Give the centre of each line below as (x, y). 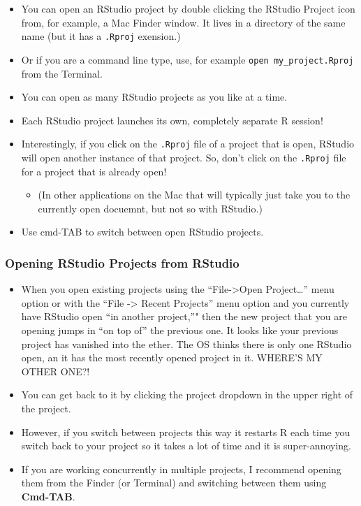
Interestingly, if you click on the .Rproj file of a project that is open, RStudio (188, 144)
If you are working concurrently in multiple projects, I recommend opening (181, 469)
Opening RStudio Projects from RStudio (122, 262)
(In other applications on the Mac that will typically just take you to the (194, 195)
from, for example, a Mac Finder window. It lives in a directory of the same (183, 22)
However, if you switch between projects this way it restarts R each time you (186, 432)
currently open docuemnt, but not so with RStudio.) (150, 208)
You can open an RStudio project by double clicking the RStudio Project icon (188, 8)
